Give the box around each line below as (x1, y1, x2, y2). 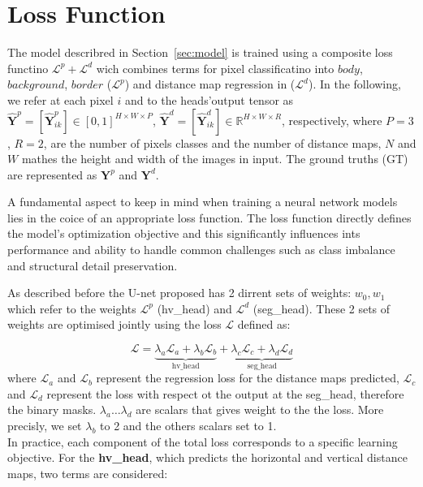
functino (7, 59, 49, 76)
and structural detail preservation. (7, 256, 178, 274)
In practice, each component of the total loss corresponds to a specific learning (7, 433, 398, 450)
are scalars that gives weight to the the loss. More (136, 401, 384, 418)
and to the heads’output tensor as (124, 91, 294, 108)
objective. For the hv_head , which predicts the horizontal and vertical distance (7, 449, 408, 466)
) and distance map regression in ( (124, 75, 296, 93)
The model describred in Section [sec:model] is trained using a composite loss (7, 44, 393, 61)
